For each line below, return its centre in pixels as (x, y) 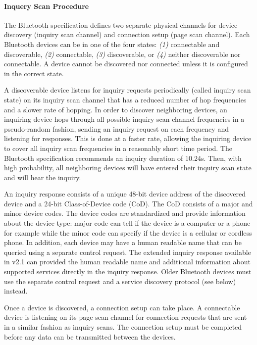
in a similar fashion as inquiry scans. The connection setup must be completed (123, 327)
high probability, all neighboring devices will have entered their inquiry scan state (128, 168)
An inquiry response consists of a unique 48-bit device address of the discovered (125, 194)
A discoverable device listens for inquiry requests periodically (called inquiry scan (128, 90)
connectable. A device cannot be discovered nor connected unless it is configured (126, 64)
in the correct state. (34, 73)
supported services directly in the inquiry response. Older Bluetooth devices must (128, 271)
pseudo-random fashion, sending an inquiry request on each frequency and (116, 128)
